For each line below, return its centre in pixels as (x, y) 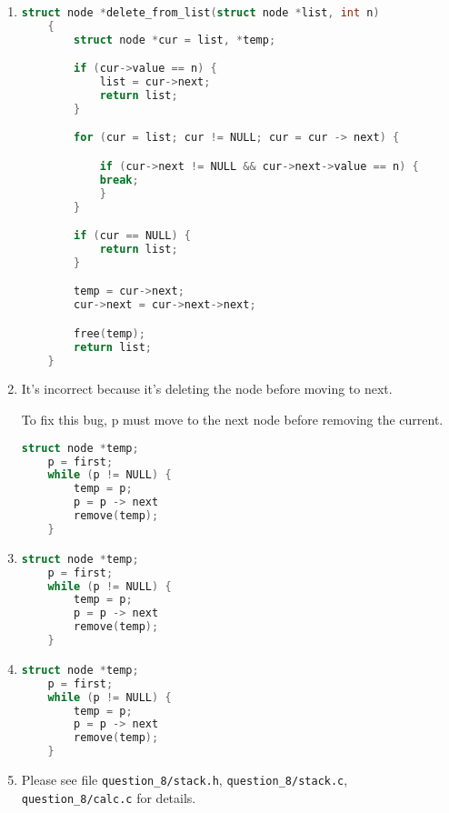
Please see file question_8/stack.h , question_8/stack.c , (185, 779)
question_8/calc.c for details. (109, 797)
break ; (119, 180)
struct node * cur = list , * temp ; (175, 40)
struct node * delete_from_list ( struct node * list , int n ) (200, 13)
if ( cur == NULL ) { (133, 236)
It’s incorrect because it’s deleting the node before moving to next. (207, 389)
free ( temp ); (110, 333)
